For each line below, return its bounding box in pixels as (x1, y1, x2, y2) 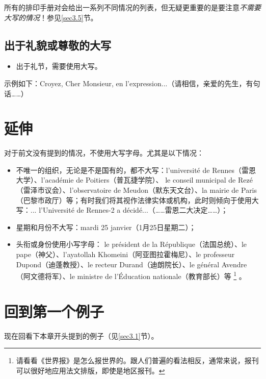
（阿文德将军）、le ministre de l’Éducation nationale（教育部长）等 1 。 (16, 269, 246, 281)
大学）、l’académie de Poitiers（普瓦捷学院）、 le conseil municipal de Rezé (16, 174, 253, 185)
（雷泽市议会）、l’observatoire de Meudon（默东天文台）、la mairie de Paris (16, 185, 257, 195)
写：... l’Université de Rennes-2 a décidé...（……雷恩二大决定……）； (16, 205, 228, 215)
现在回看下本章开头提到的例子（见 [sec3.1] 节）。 (4, 330, 158, 341)
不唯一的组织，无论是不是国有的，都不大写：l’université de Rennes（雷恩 (16, 164, 256, 175)
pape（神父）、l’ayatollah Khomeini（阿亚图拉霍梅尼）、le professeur (16, 249, 235, 260)
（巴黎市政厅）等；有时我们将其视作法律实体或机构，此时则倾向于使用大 (16, 194, 259, 205)
